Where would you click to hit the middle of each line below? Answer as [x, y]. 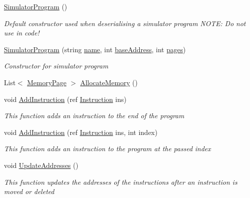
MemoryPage [47, 82]
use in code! [22, 33]
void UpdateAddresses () [41, 165]
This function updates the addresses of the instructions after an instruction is [121, 181]
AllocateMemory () [109, 82]
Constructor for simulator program [56, 66]
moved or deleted [29, 191]
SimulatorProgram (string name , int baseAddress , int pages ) [95, 49]
